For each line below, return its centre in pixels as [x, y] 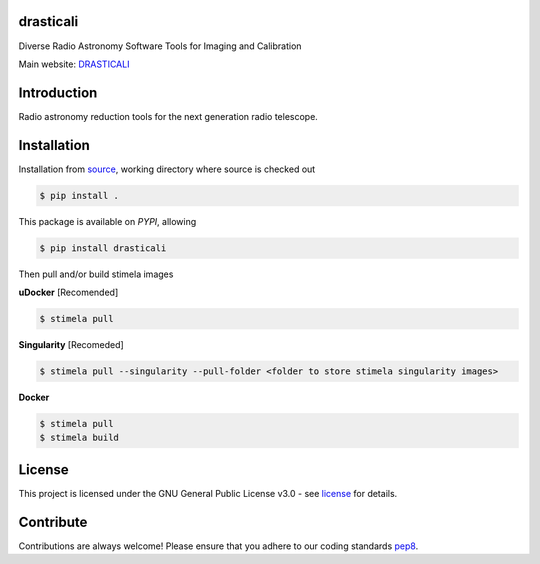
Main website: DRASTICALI [74, 64]
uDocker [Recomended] [68, 292]
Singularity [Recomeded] [71, 345]
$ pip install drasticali [103, 248]
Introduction [58, 92]
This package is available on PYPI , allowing [107, 221]
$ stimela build [79, 438]
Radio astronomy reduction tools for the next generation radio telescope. [168, 116]
